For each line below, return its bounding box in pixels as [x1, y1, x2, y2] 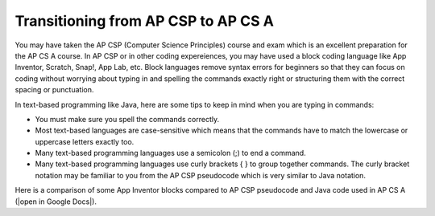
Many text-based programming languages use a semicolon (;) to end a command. [35, 149, 306, 158]
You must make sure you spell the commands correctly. [35, 114, 220, 124]
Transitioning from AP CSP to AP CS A [14, 12, 274, 30]
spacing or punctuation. [14, 85, 94, 95]
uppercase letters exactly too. [35, 137, 135, 146]
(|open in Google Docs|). [14, 197, 97, 206]
